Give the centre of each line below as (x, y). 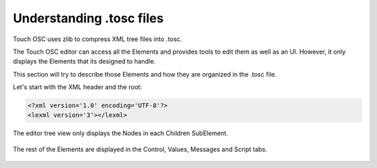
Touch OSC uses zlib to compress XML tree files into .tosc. (97, 39)
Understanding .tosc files (88, 18)
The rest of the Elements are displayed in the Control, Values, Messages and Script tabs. (140, 149)
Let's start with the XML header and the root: (77, 87)
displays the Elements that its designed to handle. (84, 61)
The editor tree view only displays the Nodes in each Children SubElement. (120, 133)
